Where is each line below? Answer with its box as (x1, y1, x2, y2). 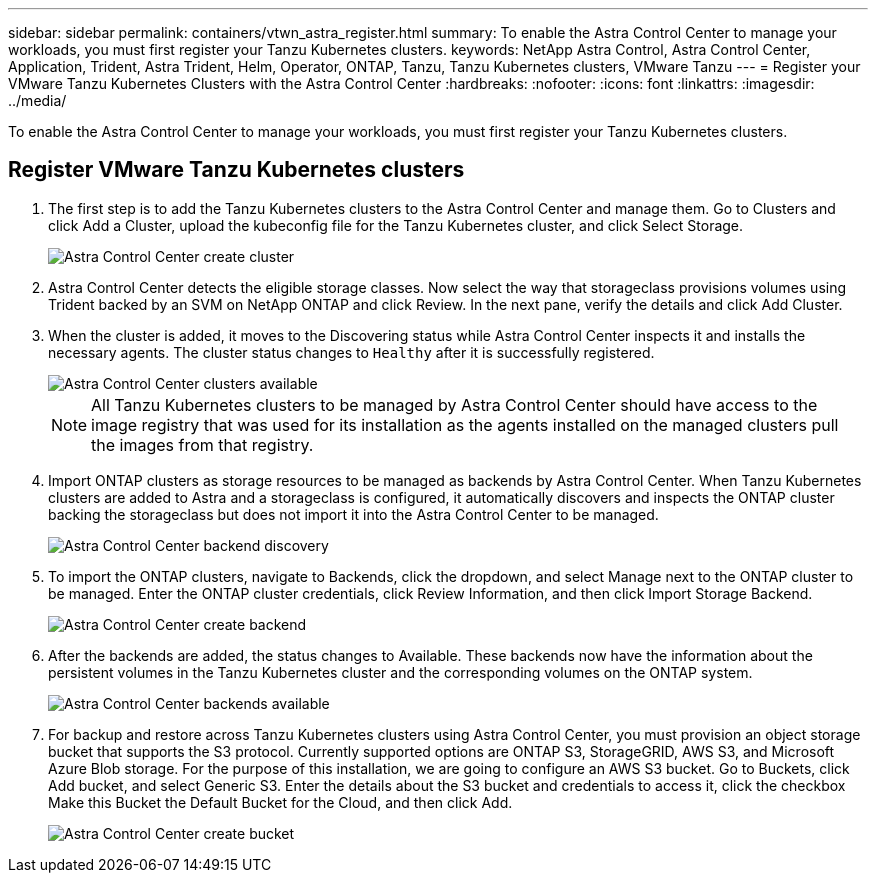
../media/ (8, 92, 67, 109)
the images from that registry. (91, 434, 314, 455)
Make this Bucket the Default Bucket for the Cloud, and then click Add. (48, 793, 513, 811)
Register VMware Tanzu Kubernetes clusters (8, 157, 465, 183)
